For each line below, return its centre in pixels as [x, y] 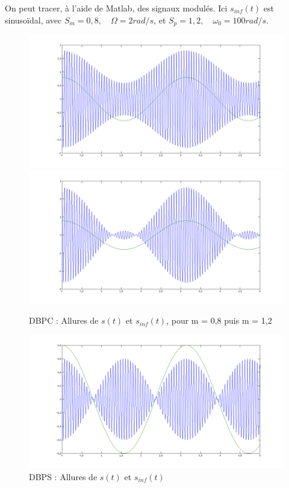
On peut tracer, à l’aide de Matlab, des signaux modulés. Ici [116, 8]
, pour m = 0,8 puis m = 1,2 [219, 320]
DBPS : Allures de [63, 476]
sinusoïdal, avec [33, 20]
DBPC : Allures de [64, 320]
